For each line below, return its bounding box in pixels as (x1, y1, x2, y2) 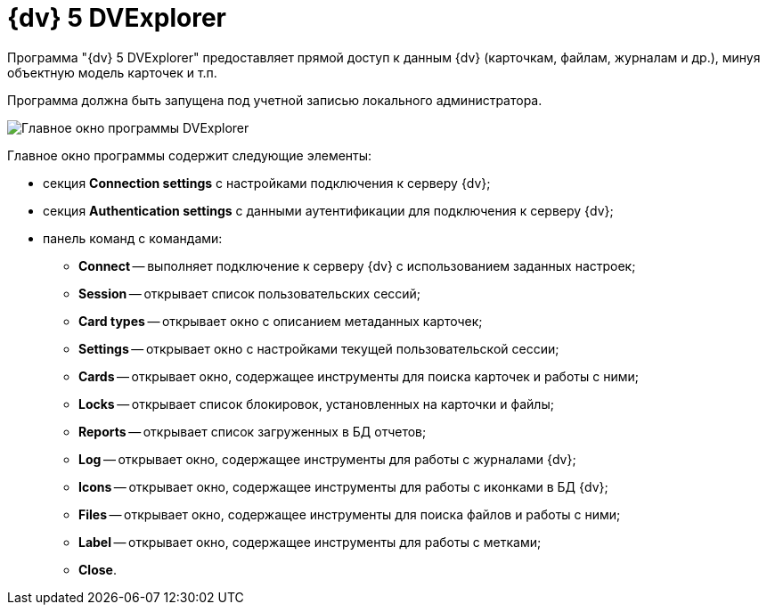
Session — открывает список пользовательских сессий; (78, 285, 421, 301)
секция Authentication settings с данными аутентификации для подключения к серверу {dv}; (43, 202, 614, 218)
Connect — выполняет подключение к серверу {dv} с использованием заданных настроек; (78, 257, 636, 273)
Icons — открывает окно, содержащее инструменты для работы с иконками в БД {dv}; (78, 478, 608, 494)
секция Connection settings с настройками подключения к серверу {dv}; (43, 175, 491, 191)
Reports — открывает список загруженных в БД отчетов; (78, 423, 427, 439)
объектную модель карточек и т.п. (7, 64, 217, 80)
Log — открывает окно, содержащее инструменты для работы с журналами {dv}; (78, 451, 576, 467)
